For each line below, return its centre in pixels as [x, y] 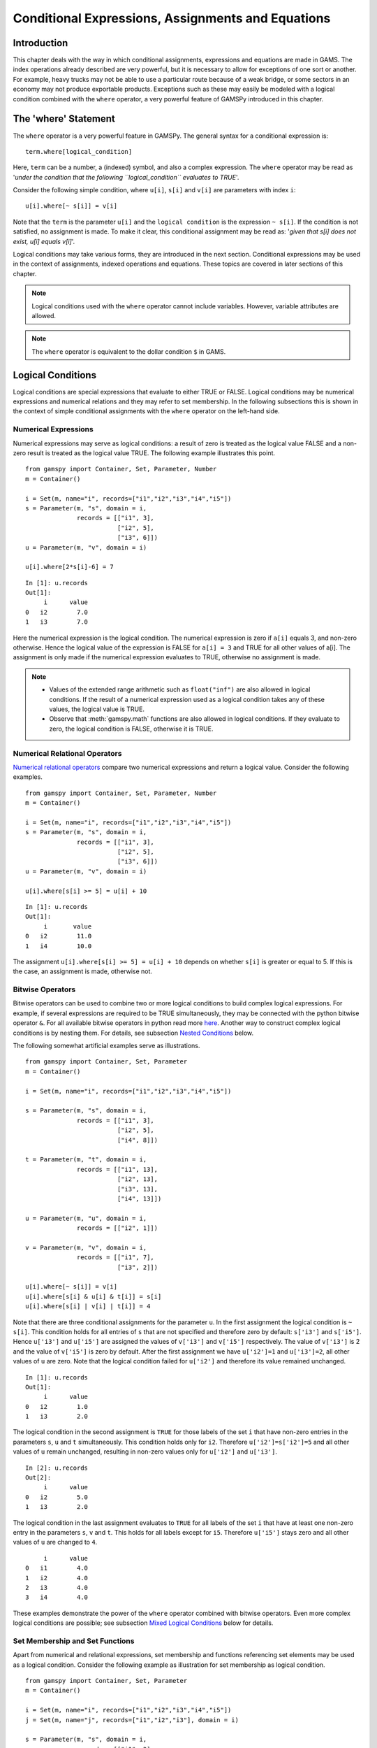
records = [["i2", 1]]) [118, 1228]
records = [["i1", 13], [118, 1169]
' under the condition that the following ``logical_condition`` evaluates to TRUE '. [126, 177]
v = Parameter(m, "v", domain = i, [86, 1247]
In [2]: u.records [57, 1468]
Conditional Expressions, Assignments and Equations [172, 18]
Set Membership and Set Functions [74, 1641]
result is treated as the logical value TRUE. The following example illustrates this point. [151, 453]
